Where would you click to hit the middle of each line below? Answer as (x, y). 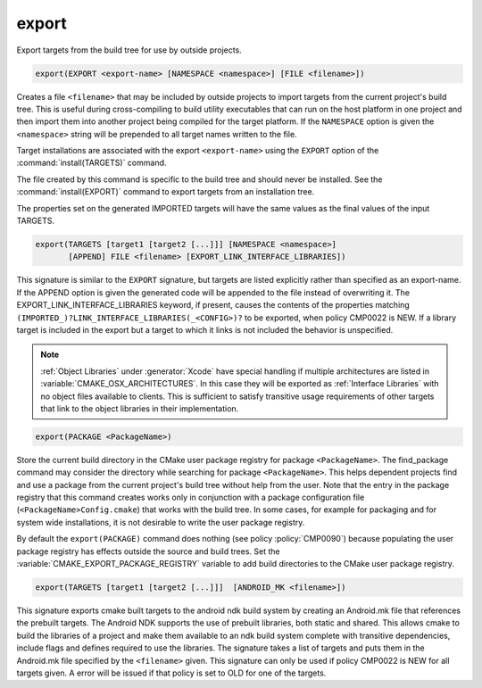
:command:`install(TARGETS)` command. (91, 163)
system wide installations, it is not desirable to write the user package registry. (161, 522)
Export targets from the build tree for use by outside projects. (129, 50)
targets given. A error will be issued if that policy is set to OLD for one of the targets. (171, 673)
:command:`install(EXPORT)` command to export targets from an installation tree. (166, 192)
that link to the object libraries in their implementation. (140, 408)
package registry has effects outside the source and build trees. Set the (148, 551)
